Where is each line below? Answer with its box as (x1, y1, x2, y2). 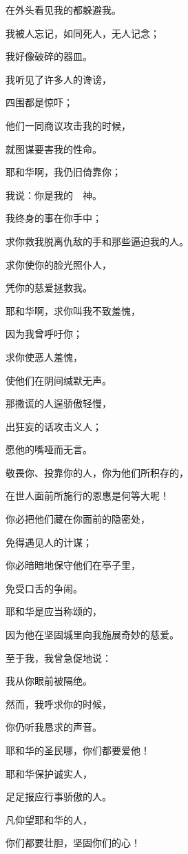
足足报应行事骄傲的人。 (6, 789, 112, 804)
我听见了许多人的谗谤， (6, 72, 112, 86)
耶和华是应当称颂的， (6, 604, 102, 618)
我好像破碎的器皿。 (6, 49, 92, 63)
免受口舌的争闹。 (6, 581, 83, 595)
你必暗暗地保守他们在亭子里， (6, 558, 140, 572)
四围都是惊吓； (6, 95, 73, 110)
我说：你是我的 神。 (6, 187, 102, 202)
